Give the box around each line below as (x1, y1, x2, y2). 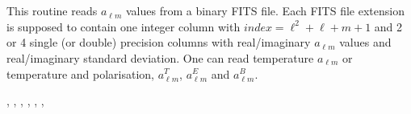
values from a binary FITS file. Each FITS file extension (125, 2, 405, 19)
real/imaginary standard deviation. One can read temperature (6, 49, 314, 66)
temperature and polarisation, (6, 65, 155, 82)
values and (339, 34, 392, 51)
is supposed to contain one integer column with (6, 18, 241, 35)
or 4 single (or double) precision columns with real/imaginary (6, 34, 311, 51)
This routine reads (6, 2, 98, 19)
